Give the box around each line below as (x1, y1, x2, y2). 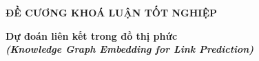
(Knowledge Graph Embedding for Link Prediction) (6, 42, 254, 56)
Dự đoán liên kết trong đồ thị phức (6, 28, 178, 42)
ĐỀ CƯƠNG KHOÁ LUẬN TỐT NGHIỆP (6, 5, 218, 19)
